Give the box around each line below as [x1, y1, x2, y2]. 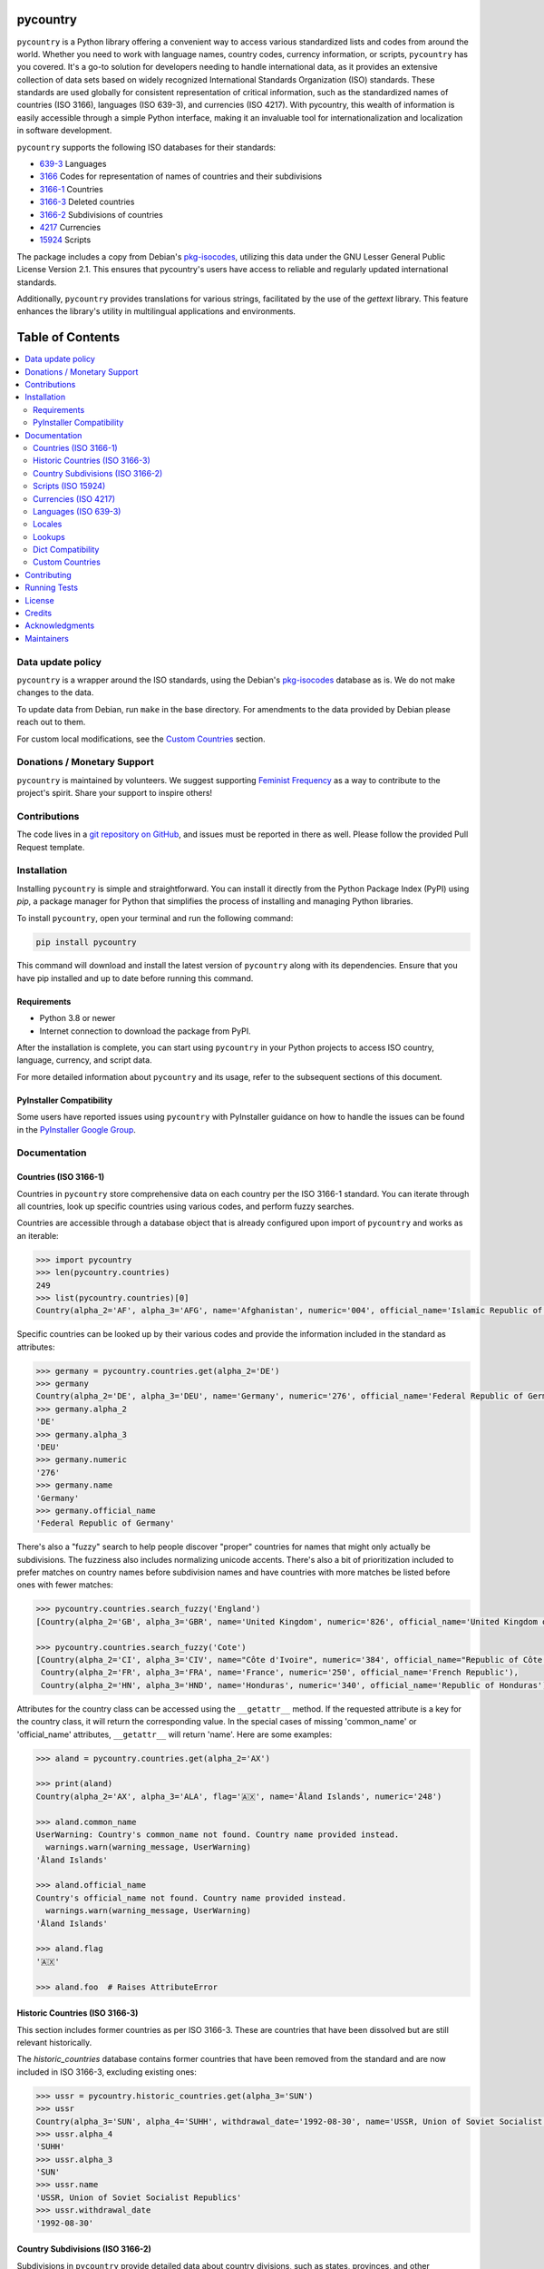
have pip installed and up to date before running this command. [16, 972, 254, 984]
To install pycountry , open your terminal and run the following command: [16, 912, 294, 923]
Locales [33, 518, 63, 530]
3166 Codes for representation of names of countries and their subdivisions [39, 171, 322, 182]
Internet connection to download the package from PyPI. [39, 1026, 251, 1036]
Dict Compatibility [33, 545, 100, 555]
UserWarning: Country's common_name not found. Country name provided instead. [35, 1829, 400, 1840]
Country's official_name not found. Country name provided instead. [35, 1892, 347, 1903]
